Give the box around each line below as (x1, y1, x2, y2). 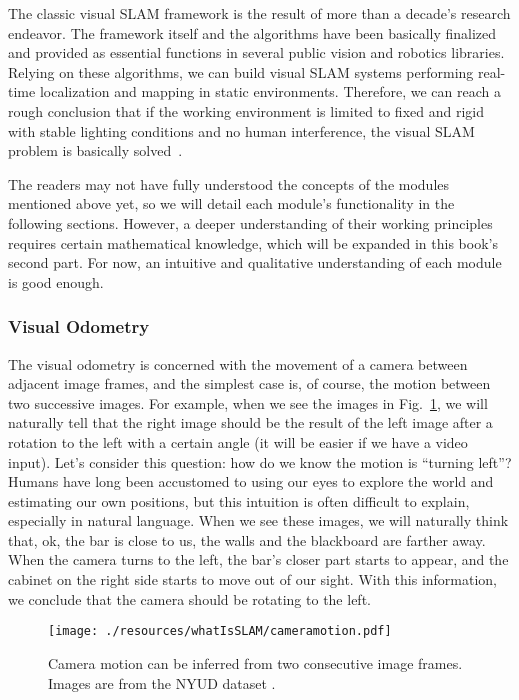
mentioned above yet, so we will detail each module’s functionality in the (8, 193, 455, 214)
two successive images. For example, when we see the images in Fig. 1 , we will (8, 392, 488, 413)
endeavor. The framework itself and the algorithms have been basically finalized (8, 22, 497, 43)
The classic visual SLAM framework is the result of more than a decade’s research (8, 3, 511, 23)
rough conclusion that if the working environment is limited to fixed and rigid (8, 100, 484, 121)
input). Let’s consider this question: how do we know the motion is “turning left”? (8, 451, 512, 472)
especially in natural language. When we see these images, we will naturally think (8, 510, 509, 531)
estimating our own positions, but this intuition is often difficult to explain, (8, 490, 470, 511)
